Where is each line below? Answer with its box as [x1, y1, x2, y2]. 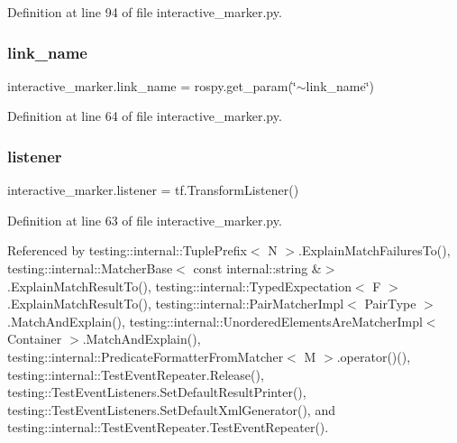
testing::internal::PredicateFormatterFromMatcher [7, 346, 284, 365]
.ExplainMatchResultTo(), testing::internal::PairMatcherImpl [7, 294, 344, 313]
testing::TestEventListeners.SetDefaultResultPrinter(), [7, 383, 306, 401]
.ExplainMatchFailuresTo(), [298, 241, 451, 260]
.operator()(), [336, 346, 411, 365]
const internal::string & [193, 259, 322, 277]
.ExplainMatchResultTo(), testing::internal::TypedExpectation [7, 276, 352, 295]
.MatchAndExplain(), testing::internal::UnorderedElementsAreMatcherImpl [7, 311, 423, 330]
